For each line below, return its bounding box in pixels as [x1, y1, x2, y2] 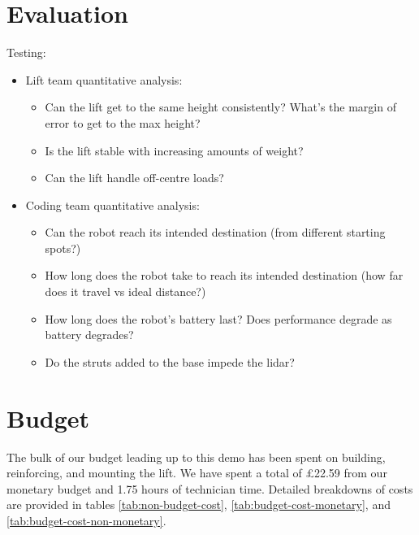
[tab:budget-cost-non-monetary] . [6, 511, 166, 528]
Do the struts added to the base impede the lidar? [45, 353, 295, 370]
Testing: [6, 44, 46, 61]
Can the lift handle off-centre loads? [45, 169, 224, 186]
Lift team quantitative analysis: [25, 71, 183, 88]
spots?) [45, 239, 81, 256]
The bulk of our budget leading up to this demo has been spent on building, [6, 448, 386, 465]
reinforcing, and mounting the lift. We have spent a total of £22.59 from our [6, 464, 387, 481]
